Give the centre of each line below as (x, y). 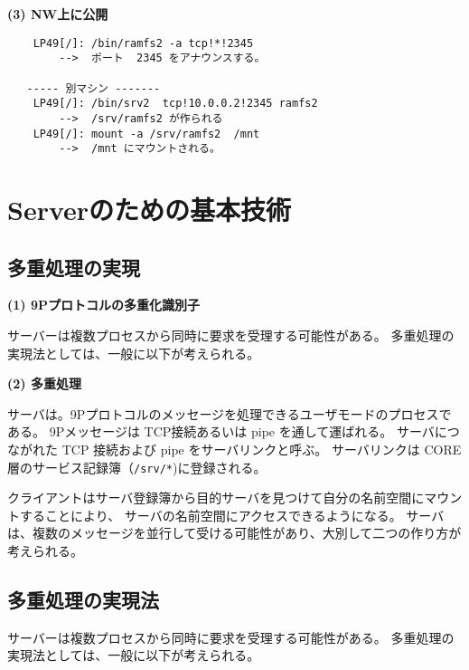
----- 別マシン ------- (94, 88)
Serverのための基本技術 (150, 210)
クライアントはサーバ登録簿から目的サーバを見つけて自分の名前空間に (216, 498)
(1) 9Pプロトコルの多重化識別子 (103, 305)
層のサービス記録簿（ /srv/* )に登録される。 (137, 467)
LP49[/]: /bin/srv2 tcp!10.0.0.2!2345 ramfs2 (175, 104)
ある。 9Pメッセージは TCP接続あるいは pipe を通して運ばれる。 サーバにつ (234, 431)
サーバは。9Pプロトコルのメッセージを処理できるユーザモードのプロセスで (230, 413)
